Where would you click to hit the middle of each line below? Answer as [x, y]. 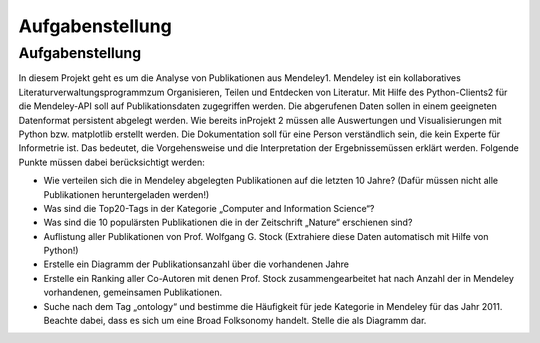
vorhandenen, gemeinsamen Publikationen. [133, 292]
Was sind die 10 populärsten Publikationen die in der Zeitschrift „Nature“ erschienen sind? [228, 222]
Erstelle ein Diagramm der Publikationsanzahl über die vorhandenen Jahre [196, 264]
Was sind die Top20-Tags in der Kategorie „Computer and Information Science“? [209, 208]
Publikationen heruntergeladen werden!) [126, 194]
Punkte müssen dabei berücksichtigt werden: [111, 162]
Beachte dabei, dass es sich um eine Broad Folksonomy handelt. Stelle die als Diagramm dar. [235, 321]
